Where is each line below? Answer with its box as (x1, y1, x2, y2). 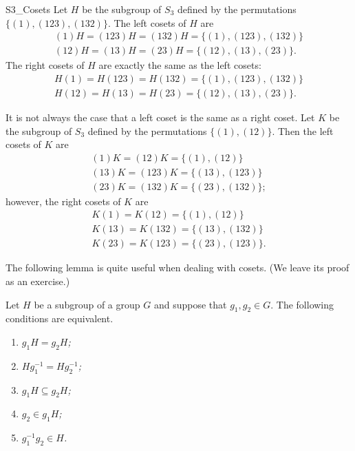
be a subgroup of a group (34, 297, 140, 311)
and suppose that (153, 297, 227, 311)
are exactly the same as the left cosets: (98, 58, 261, 72)
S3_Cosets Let (6, 2, 68, 16)
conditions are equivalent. (6, 311, 114, 326)
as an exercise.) (6, 274, 70, 289)
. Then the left (272, 123, 334, 138)
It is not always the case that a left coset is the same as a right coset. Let (6, 109, 315, 124)
